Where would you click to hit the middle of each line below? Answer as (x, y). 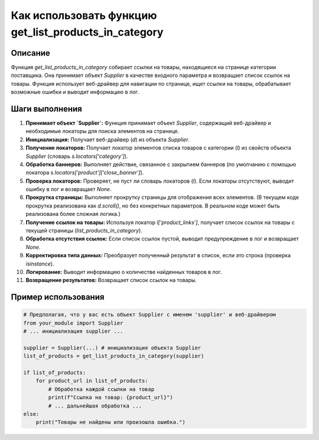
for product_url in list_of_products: (92, 381)
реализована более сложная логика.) (73, 214)
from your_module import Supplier (73, 323)
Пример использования (58, 297)
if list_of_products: (55, 373)
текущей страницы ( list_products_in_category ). (84, 231)
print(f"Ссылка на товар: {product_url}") (111, 397)
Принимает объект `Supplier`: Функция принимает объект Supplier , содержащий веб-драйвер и (148, 123)
